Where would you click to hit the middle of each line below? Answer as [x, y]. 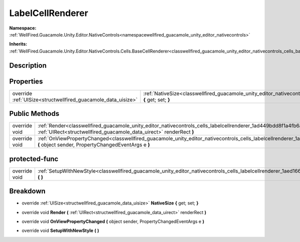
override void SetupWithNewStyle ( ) [60, 230]
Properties [26, 81]
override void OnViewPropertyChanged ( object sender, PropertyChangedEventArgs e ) [113, 221]
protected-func [34, 159]
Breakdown [27, 191]
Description [28, 65]
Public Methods [34, 114]
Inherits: [18, 44]
